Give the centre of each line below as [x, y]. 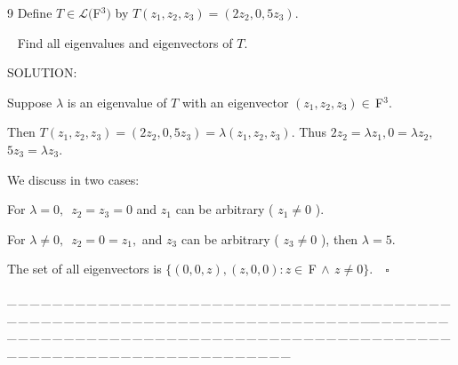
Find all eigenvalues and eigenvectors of [125, 42]
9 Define [30, 12]
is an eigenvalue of [117, 102]
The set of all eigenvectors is [84, 269]
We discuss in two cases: [73, 179]
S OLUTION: [42, 72]
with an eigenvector [235, 102]
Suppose [30, 102]
